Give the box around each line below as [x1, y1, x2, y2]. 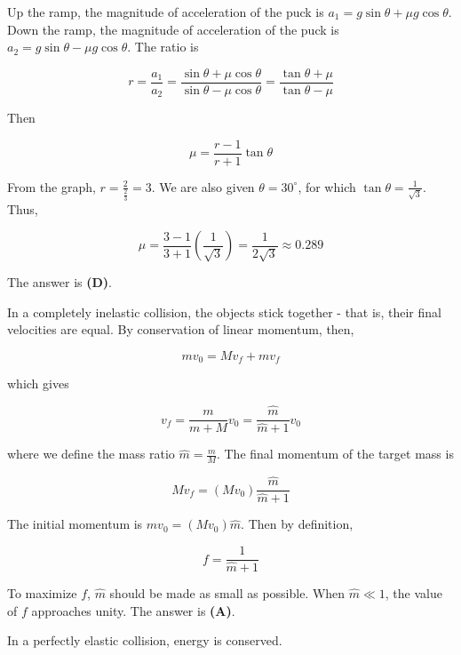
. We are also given [151, 177, 255, 196]
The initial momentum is [7, 515, 143, 533]
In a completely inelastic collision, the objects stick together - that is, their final [7, 302, 441, 321]
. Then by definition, [241, 515, 354, 533]
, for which [298, 177, 356, 196]
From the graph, [7, 177, 96, 196]
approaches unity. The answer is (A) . [31, 601, 235, 619]
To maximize [7, 584, 77, 603]
